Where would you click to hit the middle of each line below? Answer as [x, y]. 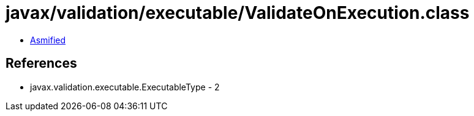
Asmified [48, 40]
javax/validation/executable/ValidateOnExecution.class [238, 13]
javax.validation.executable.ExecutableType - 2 [125, 87]
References [41, 63]
